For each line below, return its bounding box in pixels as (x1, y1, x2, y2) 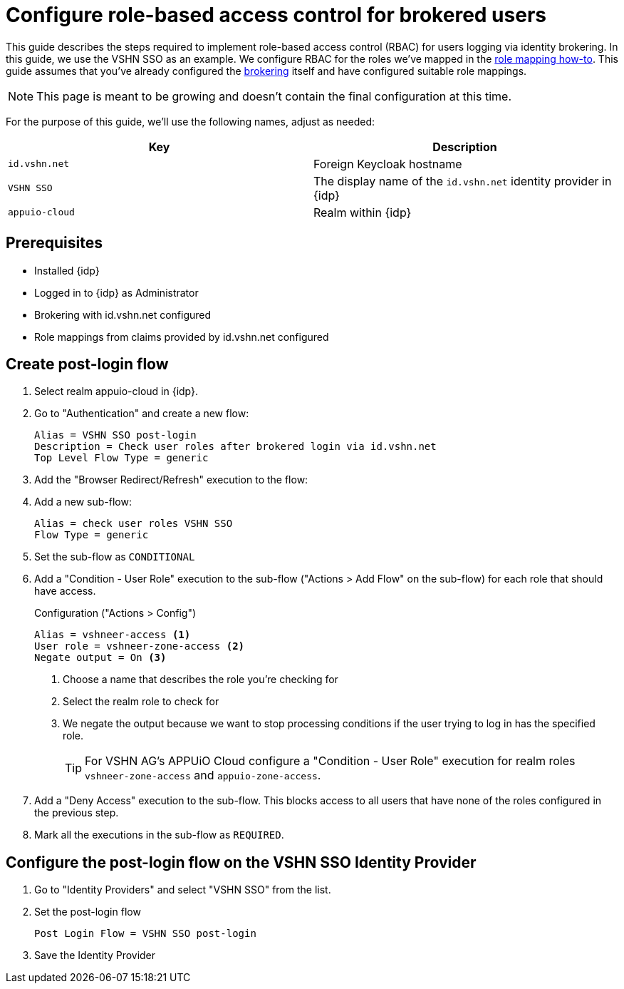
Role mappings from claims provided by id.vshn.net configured (34, 330, 329, 343)
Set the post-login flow (34, 906, 141, 918)
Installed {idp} (34, 264, 100, 277)
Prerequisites (6, 234, 103, 252)
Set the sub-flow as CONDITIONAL (34, 550, 195, 563)
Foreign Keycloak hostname (313, 156, 462, 171)
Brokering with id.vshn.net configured (34, 308, 212, 321)
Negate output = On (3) (34, 652, 167, 664)
